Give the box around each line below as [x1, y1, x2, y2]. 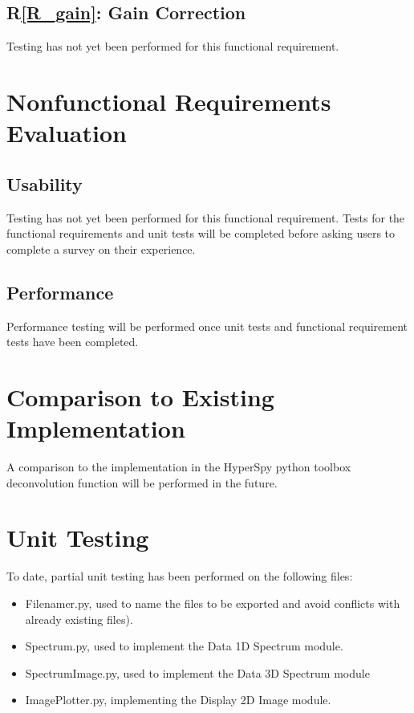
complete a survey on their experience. [6, 240, 196, 257]
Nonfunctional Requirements [6, 84, 331, 117]
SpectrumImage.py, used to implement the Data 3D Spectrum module [25, 664, 370, 681]
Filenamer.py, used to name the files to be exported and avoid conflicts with [25, 594, 400, 611]
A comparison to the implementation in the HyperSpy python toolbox [6, 458, 351, 475]
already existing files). [25, 610, 133, 627]
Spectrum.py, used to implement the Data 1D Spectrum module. [25, 638, 343, 654]
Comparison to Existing [6, 380, 274, 413]
